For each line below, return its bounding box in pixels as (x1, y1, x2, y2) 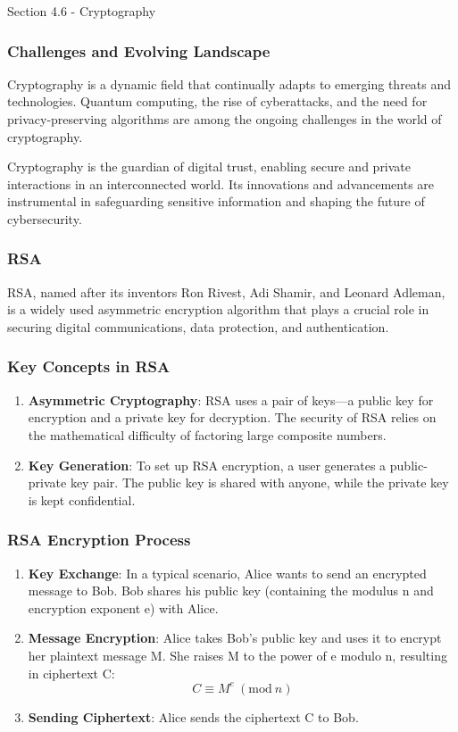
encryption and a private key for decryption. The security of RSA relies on (28, 408, 437, 427)
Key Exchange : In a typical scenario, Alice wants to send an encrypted (28, 563, 427, 582)
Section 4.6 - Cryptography (7, 2, 156, 20)
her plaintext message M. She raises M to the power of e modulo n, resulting (28, 645, 447, 664)
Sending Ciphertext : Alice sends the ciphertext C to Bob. (28, 707, 359, 726)
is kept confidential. (28, 490, 136, 509)
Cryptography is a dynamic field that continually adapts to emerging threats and (7, 74, 452, 93)
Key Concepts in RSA (7, 355, 171, 378)
